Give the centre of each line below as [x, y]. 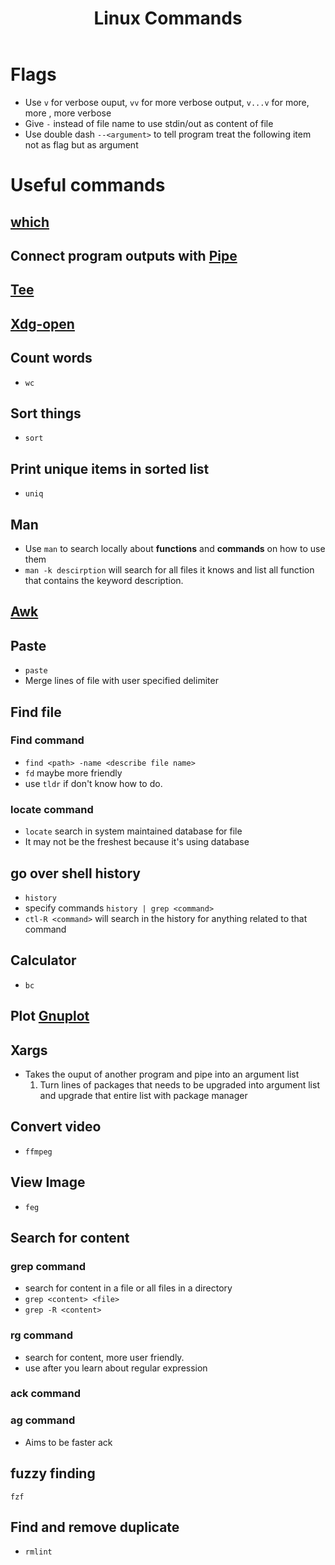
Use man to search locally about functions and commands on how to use [175, 548]
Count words [51, 358]
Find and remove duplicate [95, 1527]
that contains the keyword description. [104, 580]
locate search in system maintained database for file [133, 831]
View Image [48, 1182]
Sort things [46, 413]
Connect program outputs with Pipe [124, 255]
